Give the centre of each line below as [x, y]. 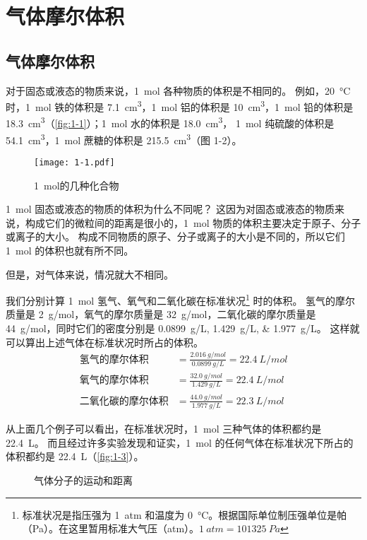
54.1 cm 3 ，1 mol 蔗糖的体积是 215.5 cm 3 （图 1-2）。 [124, 139]
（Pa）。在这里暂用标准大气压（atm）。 [111, 528]
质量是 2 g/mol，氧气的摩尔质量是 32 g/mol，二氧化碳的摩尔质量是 [161, 314]
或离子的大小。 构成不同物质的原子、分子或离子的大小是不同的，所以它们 [175, 236]
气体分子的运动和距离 [83, 480]
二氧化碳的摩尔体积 [124, 401]
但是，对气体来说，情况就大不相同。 [90, 274]
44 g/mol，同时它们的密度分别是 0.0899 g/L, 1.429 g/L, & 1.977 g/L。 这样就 [183, 328]
